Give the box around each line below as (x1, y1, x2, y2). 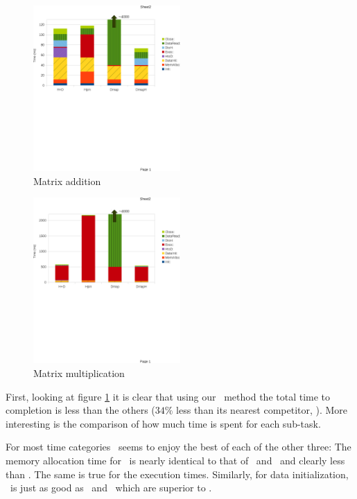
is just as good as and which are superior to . (10, 480, 212, 495)
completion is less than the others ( (6, 403, 155, 417)
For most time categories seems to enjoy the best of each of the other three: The (6, 439, 351, 454)
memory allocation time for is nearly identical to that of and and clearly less (6, 453, 345, 467)
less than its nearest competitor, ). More (176, 403, 348, 417)
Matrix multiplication (33, 365, 125, 380)
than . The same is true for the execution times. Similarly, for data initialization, (6, 466, 349, 481)
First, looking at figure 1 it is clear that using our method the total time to (6, 389, 331, 403)
